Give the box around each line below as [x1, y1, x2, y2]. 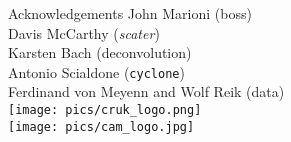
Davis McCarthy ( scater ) [8, 22, 160, 43]
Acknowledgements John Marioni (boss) [8, 3, 252, 23]
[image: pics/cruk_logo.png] [8, 103, 202, 118]
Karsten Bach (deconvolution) [8, 42, 192, 63]
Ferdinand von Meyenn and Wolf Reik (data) [8, 81, 285, 102]
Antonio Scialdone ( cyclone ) [8, 61, 185, 82]
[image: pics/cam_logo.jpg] [8, 119, 195, 134]
